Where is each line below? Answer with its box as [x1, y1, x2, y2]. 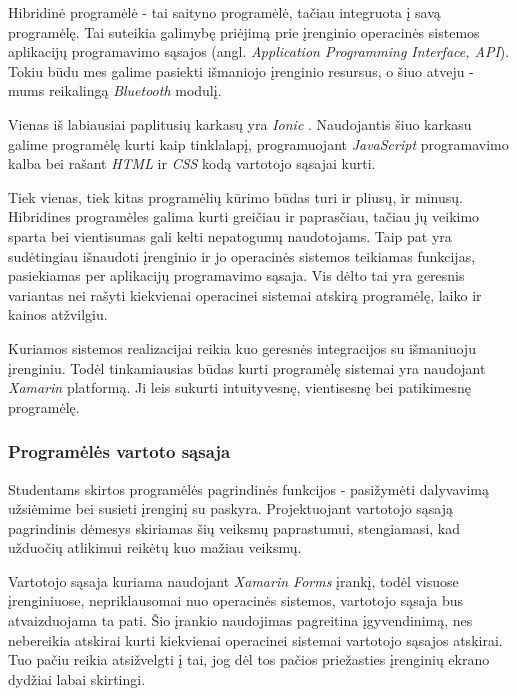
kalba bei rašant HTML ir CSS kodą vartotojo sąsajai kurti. [8, 153, 376, 174]
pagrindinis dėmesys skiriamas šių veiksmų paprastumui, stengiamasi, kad [8, 517, 461, 538]
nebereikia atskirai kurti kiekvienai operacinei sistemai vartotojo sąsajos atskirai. [8, 629, 503, 650]
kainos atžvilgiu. [8, 304, 108, 325]
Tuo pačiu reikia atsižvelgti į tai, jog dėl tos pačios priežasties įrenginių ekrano [8, 649, 490, 670]
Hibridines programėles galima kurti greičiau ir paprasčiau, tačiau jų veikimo [8, 206, 480, 227]
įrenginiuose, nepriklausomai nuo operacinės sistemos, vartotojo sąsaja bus [8, 590, 464, 611]
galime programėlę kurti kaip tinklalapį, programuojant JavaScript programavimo [8, 133, 509, 154]
